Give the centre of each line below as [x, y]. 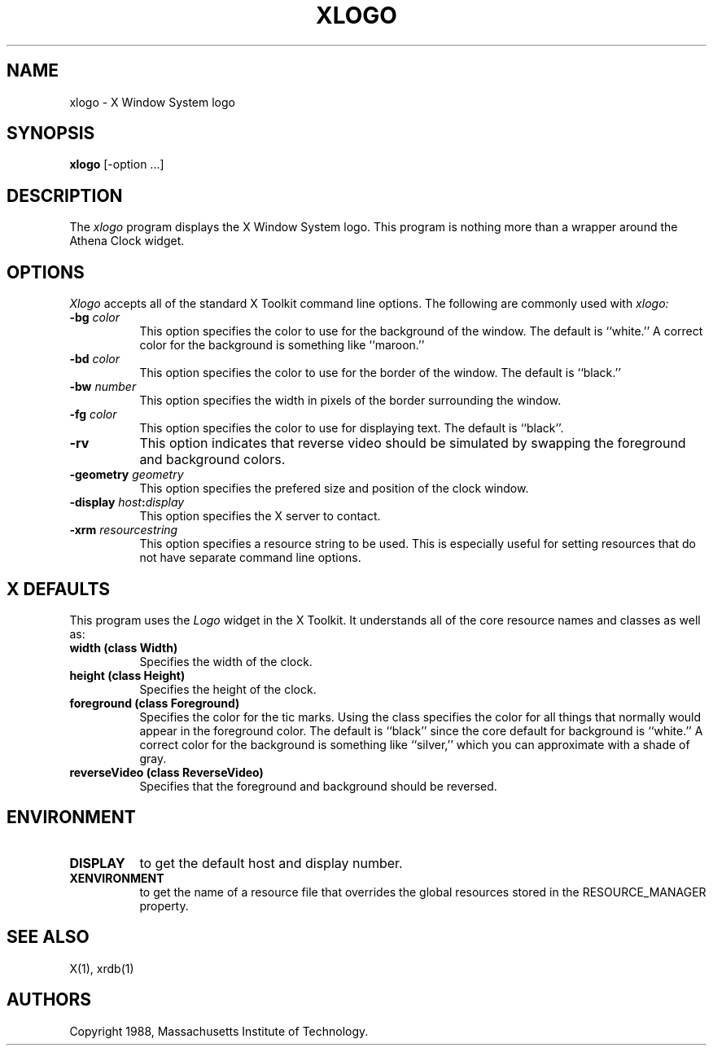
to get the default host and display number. [271, 863]
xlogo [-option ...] [117, 164]
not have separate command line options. [250, 558]
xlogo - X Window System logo [152, 102]
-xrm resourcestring [124, 530]
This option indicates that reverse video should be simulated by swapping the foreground [413, 443]
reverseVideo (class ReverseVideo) [166, 772]
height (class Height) [127, 675]
